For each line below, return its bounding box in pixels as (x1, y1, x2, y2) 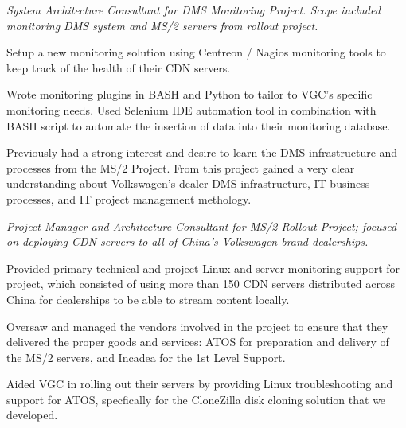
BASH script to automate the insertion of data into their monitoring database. (6, 117, 391, 134)
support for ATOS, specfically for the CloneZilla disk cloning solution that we (6, 391, 386, 407)
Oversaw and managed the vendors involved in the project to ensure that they (6, 317, 388, 334)
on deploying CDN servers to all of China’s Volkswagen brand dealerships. (6, 233, 369, 250)
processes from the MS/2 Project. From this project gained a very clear (6, 159, 355, 176)
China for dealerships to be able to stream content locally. (6, 290, 290, 307)
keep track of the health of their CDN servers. (6, 59, 231, 76)
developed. (6, 407, 58, 423)
